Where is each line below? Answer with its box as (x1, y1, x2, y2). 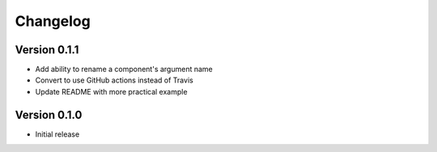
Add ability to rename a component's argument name (35, 65, 214, 74)
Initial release (35, 129, 80, 139)
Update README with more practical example (35, 87, 188, 96)
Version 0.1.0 (15, 108, 83, 121)
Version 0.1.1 (15, 43, 79, 57)
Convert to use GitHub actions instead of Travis (35, 75, 193, 85)
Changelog (15, 12, 91, 30)
